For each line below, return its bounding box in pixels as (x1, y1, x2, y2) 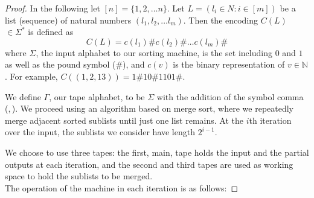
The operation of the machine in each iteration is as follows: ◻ (5, 181, 239, 194)
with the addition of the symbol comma (156, 90, 304, 103)
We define (5, 90, 41, 103)
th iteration (249, 113, 292, 126)
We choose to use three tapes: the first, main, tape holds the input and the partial (5, 145, 309, 158)
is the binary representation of (173, 58, 285, 71)
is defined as (28, 25, 74, 38)
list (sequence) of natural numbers (5, 13, 132, 26)
